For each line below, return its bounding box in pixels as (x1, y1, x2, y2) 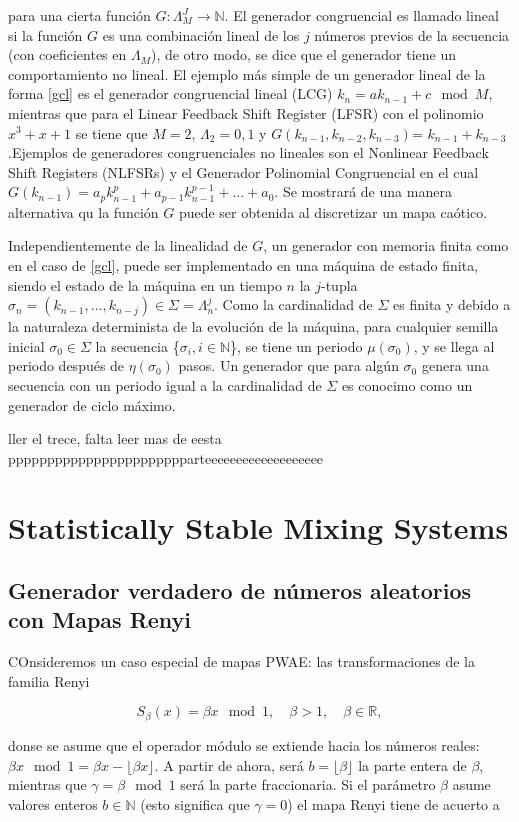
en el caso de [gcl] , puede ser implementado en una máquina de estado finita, (8, 254, 479, 275)
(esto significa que (140, 793, 250, 814)
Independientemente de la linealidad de (8, 235, 248, 256)
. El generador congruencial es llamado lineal (224, 5, 499, 25)
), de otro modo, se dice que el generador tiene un (150, 44, 457, 65)
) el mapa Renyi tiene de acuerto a (287, 793, 500, 814)
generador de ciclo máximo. (8, 394, 176, 415)
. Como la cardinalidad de (214, 294, 373, 315)
